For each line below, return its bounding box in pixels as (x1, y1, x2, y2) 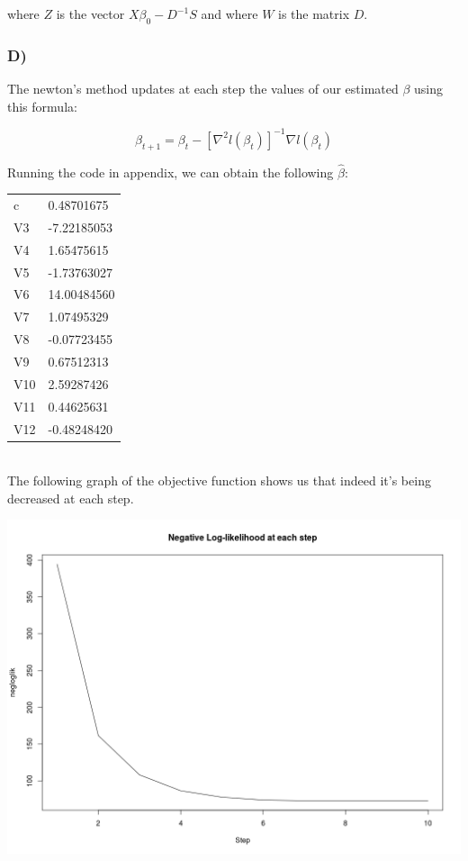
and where (201, 5, 258, 23)
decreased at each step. (7, 488, 134, 507)
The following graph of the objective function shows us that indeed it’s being (7, 471, 431, 490)
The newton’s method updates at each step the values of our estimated (7, 79, 399, 98)
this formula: (7, 96, 77, 115)
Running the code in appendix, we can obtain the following (7, 162, 334, 181)
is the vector (56, 5, 125, 23)
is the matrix (278, 5, 350, 23)
